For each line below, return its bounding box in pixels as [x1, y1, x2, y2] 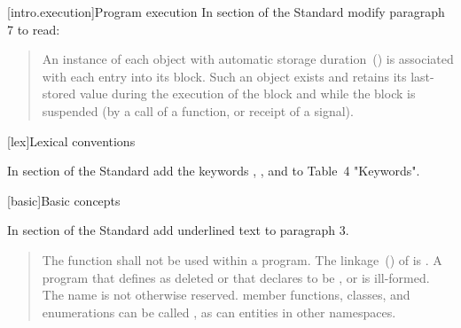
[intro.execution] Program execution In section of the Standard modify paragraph [7, 3, 445, 20]
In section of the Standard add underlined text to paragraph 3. [7, 221, 349, 239]
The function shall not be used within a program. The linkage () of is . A [42, 250, 442, 269]
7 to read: [7, 20, 60, 38]
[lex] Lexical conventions [7, 131, 136, 150]
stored [42, 84, 76, 103]
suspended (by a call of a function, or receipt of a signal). [42, 101, 354, 120]
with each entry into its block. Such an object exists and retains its [42, 66, 407, 85]
